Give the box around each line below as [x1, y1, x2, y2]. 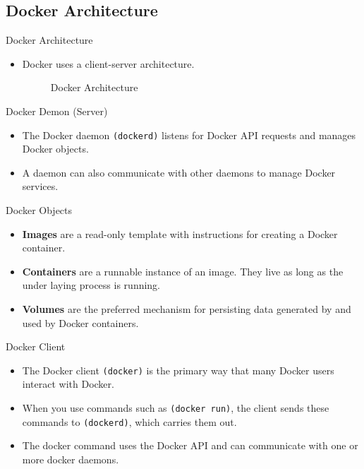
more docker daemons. [22, 451, 119, 466]
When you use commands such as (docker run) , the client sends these [22, 400, 329, 415]
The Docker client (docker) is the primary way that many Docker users [22, 362, 334, 377]
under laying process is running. [22, 278, 161, 292]
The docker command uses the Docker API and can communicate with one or [22, 438, 358, 453]
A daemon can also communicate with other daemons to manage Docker [22, 165, 336, 179]
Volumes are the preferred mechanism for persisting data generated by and [22, 301, 351, 316]
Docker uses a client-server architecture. [22, 56, 195, 71]
